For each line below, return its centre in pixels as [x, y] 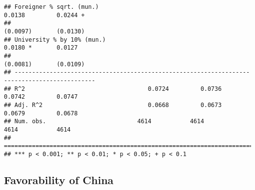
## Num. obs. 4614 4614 [104, 122]
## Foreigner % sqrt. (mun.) [51, 7]
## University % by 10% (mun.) [55, 40]
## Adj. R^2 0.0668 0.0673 [113, 105]
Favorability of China [59, 179]
